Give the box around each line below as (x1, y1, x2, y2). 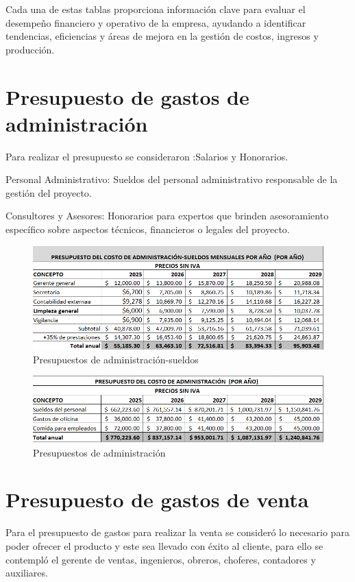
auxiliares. (5, 566, 48, 580)
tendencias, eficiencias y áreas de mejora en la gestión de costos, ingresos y (5, 29, 319, 43)
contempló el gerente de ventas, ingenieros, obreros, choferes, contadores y (5, 552, 316, 566)
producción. (5, 42, 55, 56)
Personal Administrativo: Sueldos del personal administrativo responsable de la (5, 172, 338, 186)
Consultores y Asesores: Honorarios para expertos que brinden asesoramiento (5, 208, 329, 223)
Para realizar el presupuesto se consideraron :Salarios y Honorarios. (5, 149, 289, 163)
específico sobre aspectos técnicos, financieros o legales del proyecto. (5, 222, 290, 237)
